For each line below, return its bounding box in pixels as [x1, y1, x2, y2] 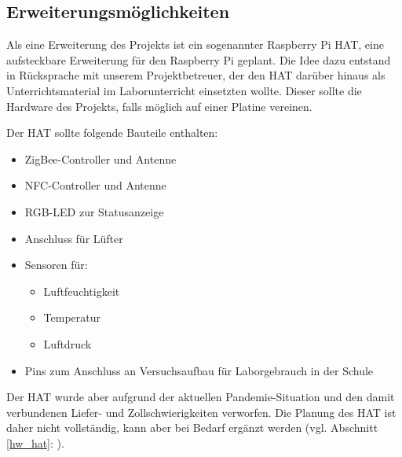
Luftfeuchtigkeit [43, 282, 120, 299]
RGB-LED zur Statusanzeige [24, 203, 164, 219]
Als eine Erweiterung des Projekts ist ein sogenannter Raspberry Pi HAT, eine [6, 36, 384, 53]
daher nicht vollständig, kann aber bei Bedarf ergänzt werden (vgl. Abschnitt [6, 419, 378, 436]
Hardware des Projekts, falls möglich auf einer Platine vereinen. [6, 98, 312, 114]
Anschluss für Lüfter [24, 230, 123, 246]
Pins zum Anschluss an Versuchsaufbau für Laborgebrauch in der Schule [24, 362, 374, 378]
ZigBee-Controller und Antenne [24, 150, 177, 167]
